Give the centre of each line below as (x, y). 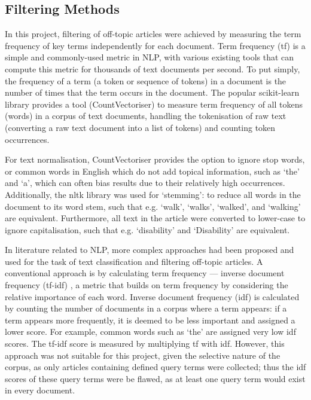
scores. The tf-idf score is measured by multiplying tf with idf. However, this (145, 343)
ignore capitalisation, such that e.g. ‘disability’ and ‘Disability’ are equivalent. (147, 229)
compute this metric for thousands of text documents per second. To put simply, (153, 68)
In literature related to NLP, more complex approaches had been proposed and (150, 250)
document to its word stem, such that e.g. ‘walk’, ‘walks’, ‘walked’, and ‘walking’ (153, 206)
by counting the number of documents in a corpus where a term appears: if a (146, 308)
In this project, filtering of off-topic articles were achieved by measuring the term (153, 34)
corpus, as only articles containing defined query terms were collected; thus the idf (155, 367)
